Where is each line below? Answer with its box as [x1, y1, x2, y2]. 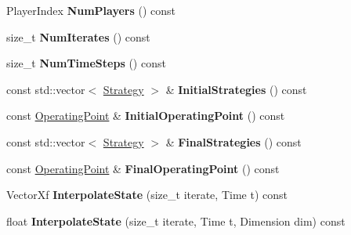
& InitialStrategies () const [165, 81, 307, 97]
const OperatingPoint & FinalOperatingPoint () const [6, 160, 280, 176]
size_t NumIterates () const [6, 28, 150, 45]
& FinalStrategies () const [165, 133, 302, 150]
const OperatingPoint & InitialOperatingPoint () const [6, 107, 285, 124]
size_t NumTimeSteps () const [6, 55, 166, 71]
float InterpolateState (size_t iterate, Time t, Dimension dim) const [6, 212, 346, 229]
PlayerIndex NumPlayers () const [6, 2, 176, 18]
